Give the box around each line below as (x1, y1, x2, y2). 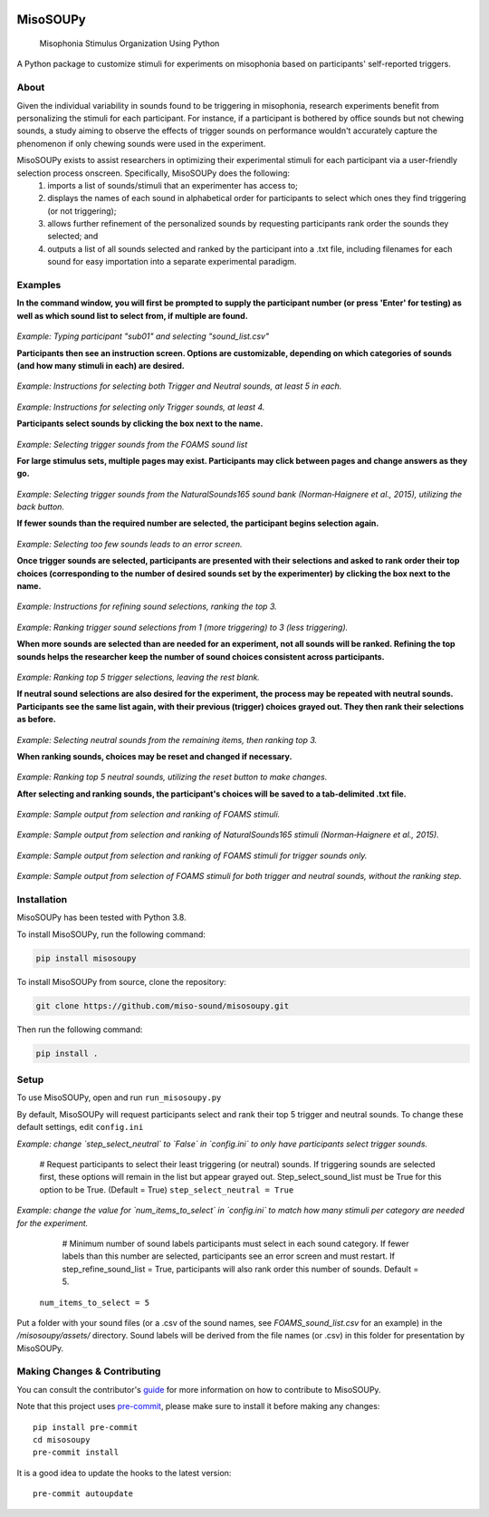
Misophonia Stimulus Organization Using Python (39, 38, 220, 49)
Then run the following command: (16, 1024, 143, 1035)
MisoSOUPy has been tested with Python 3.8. (16, 912, 187, 923)
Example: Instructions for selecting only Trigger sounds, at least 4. (16, 401, 265, 412)
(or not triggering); (47, 205, 117, 217)
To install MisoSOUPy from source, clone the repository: (16, 976, 226, 987)
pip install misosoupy (35, 952, 137, 963)
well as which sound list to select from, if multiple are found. (16, 310, 248, 321)
